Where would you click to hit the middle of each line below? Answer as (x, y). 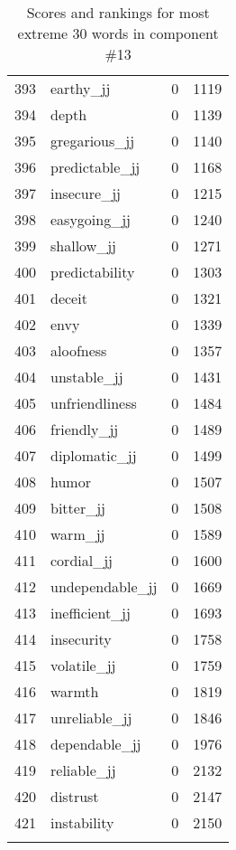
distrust (75, 796)
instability (82, 822)
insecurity (81, 639)
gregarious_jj (93, 141)
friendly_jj (85, 429)
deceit (69, 298)
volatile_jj (83, 665)
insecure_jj (86, 193)
